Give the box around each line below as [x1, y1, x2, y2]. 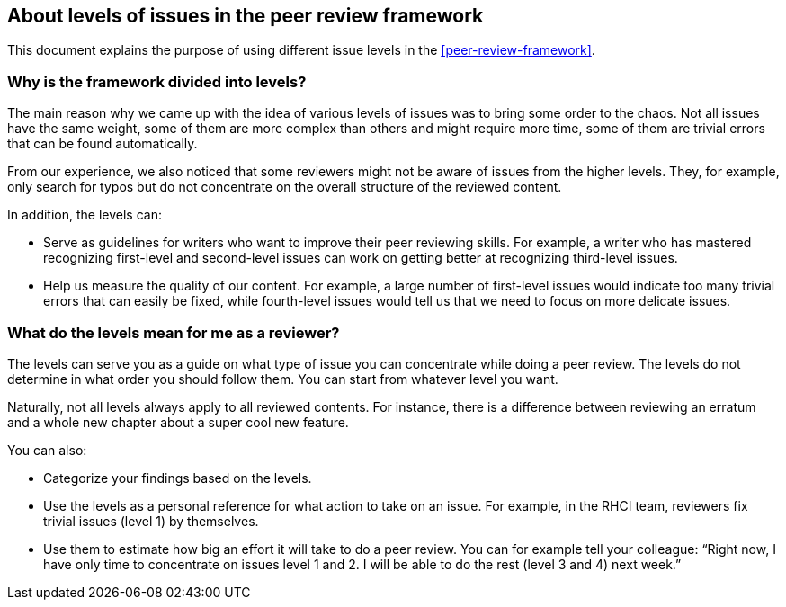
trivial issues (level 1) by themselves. [43, 513, 259, 529]
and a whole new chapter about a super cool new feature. [7, 414, 349, 430]
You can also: [7, 442, 87, 458]
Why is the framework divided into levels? [7, 72, 307, 91]
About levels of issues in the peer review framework [7, 4, 484, 27]
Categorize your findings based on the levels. [43, 469, 312, 486]
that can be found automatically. [7, 136, 198, 152]
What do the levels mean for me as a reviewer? [7, 323, 340, 342]
